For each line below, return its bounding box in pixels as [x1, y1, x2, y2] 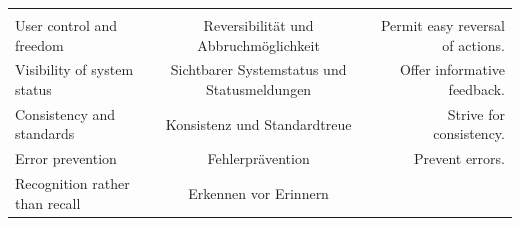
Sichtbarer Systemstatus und [170, 59, 347, 80]
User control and [15, 15, 118, 35]
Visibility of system [15, 59, 134, 80]
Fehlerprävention [207, 148, 310, 169]
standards [15, 123, 75, 144]
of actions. [442, 34, 505, 55]
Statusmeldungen [206, 79, 312, 100]
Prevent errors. [413, 148, 505, 169]
